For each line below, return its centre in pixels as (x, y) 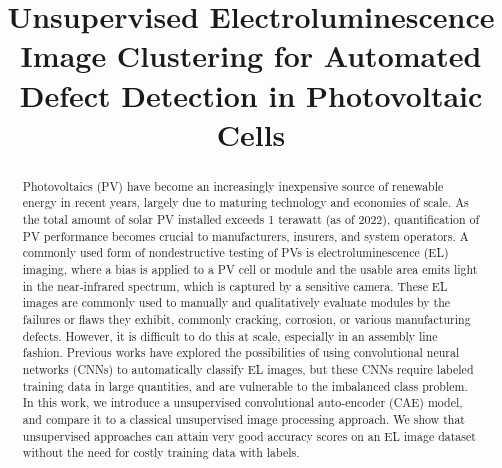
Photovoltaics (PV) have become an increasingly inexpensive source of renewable (233, 185)
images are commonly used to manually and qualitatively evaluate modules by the (236, 302)
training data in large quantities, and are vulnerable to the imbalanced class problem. (245, 385)
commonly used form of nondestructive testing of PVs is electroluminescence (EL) (235, 252)
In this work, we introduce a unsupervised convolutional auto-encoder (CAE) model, (242, 402)
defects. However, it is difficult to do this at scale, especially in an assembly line (230, 335)
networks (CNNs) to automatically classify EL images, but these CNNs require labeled (248, 368)
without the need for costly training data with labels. (161, 452)
